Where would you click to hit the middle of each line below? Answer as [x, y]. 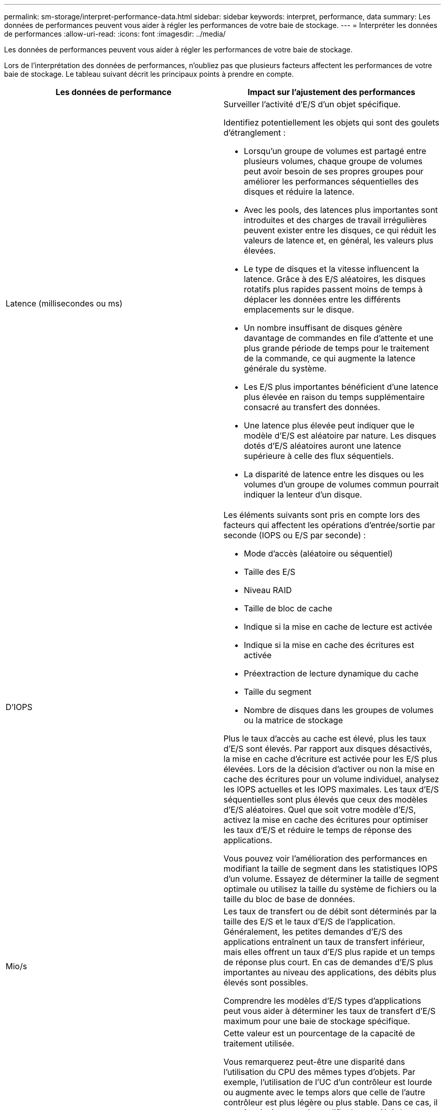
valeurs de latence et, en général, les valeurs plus [339, 240]
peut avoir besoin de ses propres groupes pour [334, 171]
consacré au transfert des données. [312, 407]
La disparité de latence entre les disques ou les [334, 474]
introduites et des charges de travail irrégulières [335, 220]
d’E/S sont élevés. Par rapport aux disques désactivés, [328, 749]
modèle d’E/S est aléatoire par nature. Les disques [340, 436]
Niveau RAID [268, 590]
